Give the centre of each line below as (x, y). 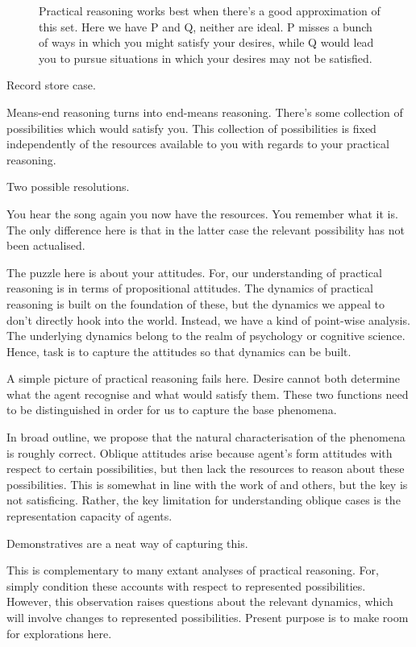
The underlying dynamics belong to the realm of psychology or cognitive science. (206, 336)
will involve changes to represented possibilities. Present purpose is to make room (208, 617)
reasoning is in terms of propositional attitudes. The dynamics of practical (190, 288)
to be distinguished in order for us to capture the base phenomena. (172, 410)
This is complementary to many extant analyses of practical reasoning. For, (193, 570)
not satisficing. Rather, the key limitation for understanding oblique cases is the (204, 500)
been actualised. (46, 245)
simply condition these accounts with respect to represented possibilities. (186, 585)
